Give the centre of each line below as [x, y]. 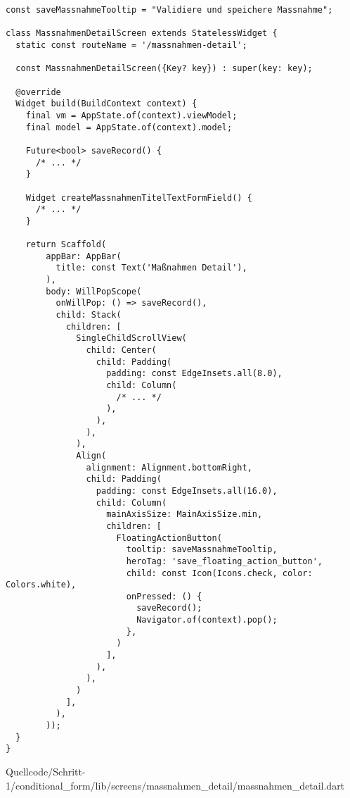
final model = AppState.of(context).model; [129, 127]
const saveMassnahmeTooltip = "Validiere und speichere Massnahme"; [169, 10]
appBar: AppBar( [84, 256]
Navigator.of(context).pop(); [207, 620]
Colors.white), [41, 585]
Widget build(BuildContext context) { [106, 104]
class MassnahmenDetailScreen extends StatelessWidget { [142, 33]
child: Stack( [89, 315]
